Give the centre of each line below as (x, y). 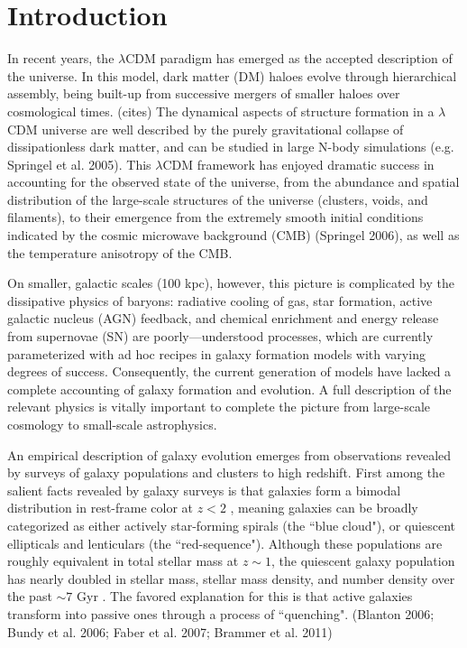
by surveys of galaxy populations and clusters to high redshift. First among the (226, 472)
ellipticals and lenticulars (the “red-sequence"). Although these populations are (225, 543)
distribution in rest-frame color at (101, 508)
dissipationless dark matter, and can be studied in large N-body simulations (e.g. (231, 147)
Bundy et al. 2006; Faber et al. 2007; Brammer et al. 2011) (170, 631)
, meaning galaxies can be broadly (324, 508)
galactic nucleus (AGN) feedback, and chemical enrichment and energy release (223, 318)
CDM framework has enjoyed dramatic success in (298, 164)
